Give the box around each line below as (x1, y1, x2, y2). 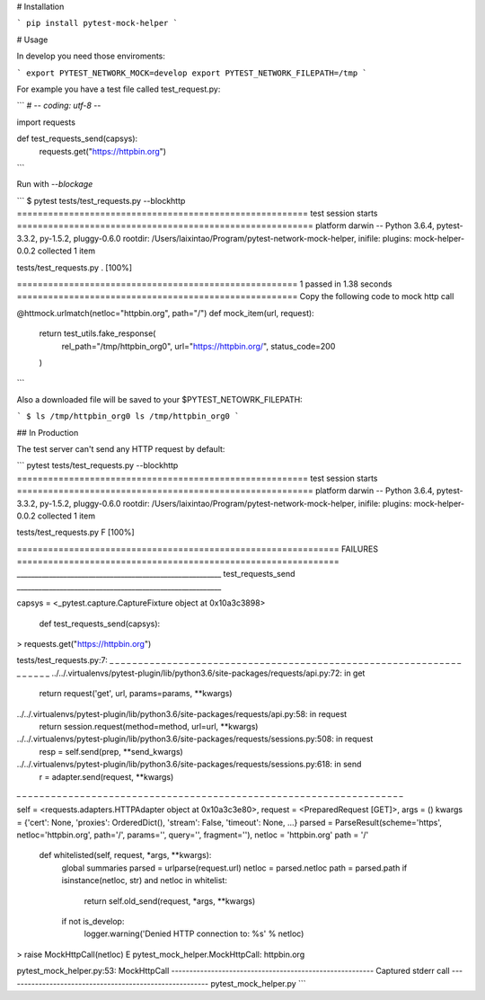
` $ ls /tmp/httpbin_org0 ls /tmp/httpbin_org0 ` (16, 412, 240, 421)
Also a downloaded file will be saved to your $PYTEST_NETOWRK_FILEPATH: (16, 394, 303, 404)
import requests (16, 117, 76, 128)
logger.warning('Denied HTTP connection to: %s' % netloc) (84, 928, 304, 939)
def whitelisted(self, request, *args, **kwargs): (39, 850, 212, 861)
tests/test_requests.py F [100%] (16, 527, 135, 538)
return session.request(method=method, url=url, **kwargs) (39, 721, 259, 731)
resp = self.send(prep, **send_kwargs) (39, 746, 183, 757)
